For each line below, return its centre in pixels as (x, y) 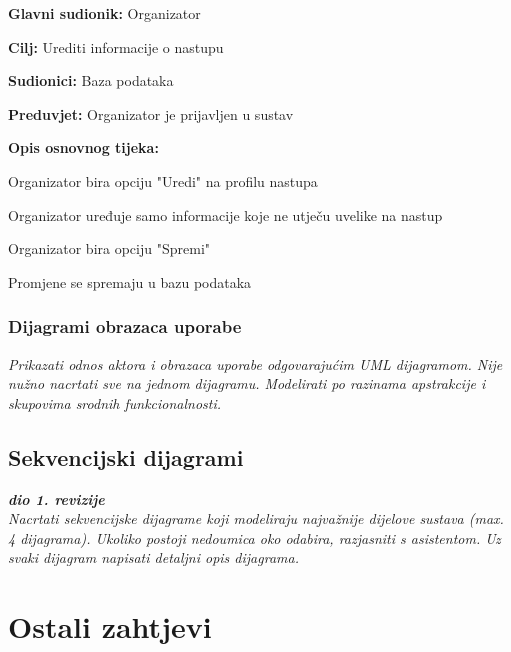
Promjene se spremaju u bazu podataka (130, 281)
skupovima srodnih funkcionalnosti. (115, 402)
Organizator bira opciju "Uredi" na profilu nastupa (163, 180)
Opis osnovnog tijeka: (83, 147)
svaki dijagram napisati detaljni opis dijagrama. (153, 557)
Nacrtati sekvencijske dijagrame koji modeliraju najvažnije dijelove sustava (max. (256, 518)
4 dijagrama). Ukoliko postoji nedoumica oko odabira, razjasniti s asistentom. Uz (254, 537)
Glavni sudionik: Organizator (104, 13)
